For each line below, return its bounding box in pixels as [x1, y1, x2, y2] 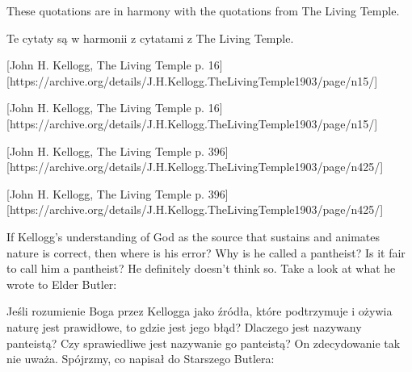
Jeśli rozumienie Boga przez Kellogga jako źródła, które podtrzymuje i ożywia [6, 303, 393, 320]
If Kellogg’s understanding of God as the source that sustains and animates [6, 228, 380, 245]
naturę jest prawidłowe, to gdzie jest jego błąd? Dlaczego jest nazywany [6, 318, 362, 335]
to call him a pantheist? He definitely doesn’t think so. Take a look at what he [6, 260, 396, 277]
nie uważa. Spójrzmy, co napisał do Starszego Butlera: [6, 350, 275, 367]
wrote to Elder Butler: [6, 275, 117, 292]
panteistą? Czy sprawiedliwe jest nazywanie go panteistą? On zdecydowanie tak [6, 334, 401, 351]
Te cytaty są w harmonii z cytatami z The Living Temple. [6, 29, 294, 46]
